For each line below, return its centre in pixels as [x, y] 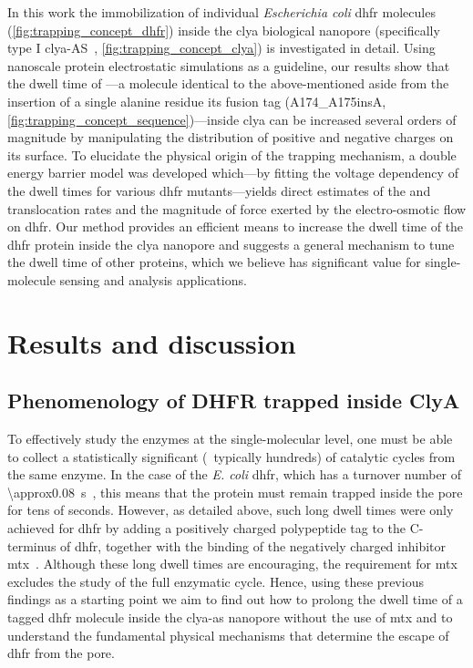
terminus [32, 545]
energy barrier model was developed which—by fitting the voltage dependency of [233, 173]
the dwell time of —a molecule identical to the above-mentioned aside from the [228, 83]
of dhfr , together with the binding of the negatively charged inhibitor [253, 545]
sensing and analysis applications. [153, 279]
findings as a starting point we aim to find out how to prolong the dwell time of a [235, 599]
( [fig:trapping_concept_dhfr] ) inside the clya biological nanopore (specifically [224, 30]
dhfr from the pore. [61, 653]
